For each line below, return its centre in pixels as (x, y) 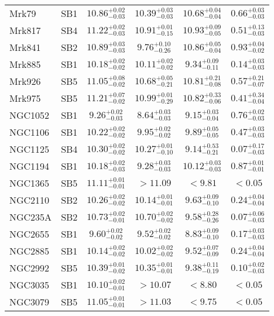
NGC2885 (30, 251)
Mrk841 (25, 47)
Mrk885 (25, 64)
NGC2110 (30, 200)
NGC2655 (30, 234)
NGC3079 (30, 302)
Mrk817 (25, 30)
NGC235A (31, 217)
